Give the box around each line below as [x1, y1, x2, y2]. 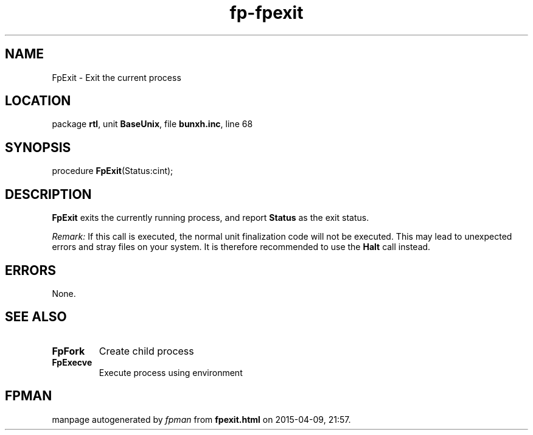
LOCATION [5, 93, 71, 109]
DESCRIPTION [5, 186, 92, 202]
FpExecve [52, 357, 92, 367]
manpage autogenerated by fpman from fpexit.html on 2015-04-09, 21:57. [52, 414, 351, 425]
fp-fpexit [229, 2, 304, 23]
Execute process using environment [99, 367, 243, 378]
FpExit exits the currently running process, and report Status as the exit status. [52, 212, 369, 223]
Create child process [99, 344, 194, 357]
